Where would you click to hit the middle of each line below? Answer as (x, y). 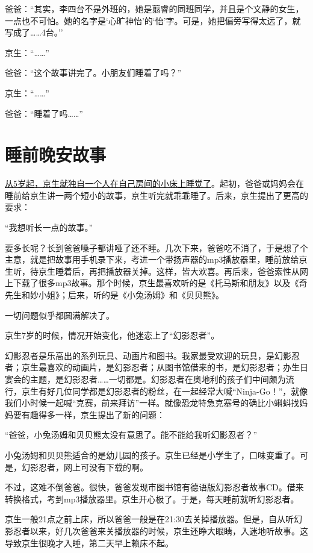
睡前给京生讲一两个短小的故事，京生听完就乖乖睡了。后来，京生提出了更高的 (156, 195)
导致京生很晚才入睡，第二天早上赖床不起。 (89, 542)
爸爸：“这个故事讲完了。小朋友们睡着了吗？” (93, 73)
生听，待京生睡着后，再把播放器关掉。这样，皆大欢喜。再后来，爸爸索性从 (152, 271)
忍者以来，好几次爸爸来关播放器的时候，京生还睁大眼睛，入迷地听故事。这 (160, 530)
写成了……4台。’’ (34, 32)
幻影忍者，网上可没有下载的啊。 (85, 467)
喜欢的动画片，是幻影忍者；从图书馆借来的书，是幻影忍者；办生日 (177, 367)
